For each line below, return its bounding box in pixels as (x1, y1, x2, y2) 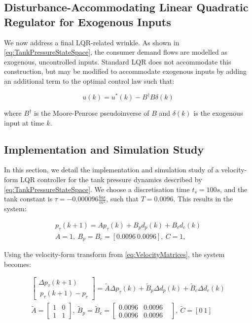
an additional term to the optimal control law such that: (4, 75, 175, 86)
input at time (4, 117, 44, 128)
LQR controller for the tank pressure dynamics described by (20, 174, 202, 185)
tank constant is (4, 194, 53, 204)
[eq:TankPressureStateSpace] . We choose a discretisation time (4, 184, 190, 194)
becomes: (4, 258, 31, 269)
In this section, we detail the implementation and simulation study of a (4, 164, 219, 175)
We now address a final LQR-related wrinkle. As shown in (4, 37, 180, 47)
